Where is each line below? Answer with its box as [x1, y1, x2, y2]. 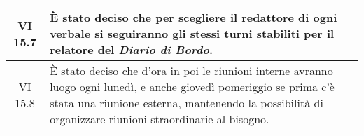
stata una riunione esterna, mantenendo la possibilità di [50, 95, 323, 111]
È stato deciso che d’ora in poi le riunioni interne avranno [50, 62, 333, 79]
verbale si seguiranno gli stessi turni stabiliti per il [50, 25, 335, 41]
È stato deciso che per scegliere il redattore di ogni [50, 9, 337, 25]
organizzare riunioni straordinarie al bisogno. [50, 111, 269, 127]
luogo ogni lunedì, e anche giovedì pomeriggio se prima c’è [50, 79, 335, 95]
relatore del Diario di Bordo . [50, 41, 213, 57]
